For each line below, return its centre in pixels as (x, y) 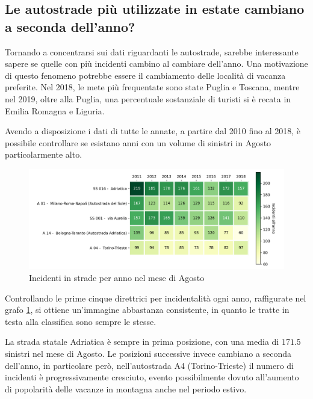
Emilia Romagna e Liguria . (55, 110)
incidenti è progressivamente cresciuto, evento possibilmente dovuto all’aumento (152, 377)
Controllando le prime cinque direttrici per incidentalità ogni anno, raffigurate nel (156, 298)
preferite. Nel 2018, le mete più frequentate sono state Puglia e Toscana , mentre (152, 87)
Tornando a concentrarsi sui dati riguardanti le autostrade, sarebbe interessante (152, 51)
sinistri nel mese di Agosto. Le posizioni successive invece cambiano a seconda (148, 353)
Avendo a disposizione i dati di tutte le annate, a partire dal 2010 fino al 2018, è (153, 131)
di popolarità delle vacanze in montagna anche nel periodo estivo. (126, 388)
